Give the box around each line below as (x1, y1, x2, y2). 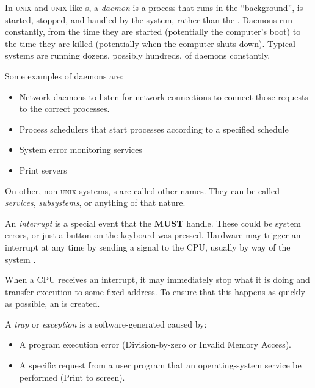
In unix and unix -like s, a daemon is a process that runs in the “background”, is (5, 1, 303, 13)
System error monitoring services (19, 143, 142, 156)
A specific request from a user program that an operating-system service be (19, 359, 302, 372)
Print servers (19, 163, 67, 176)
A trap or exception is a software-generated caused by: (5, 317, 207, 330)
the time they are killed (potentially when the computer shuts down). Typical (5, 37, 295, 49)
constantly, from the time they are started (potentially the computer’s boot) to (5, 25, 301, 38)
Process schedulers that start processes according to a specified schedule (19, 122, 289, 135)
